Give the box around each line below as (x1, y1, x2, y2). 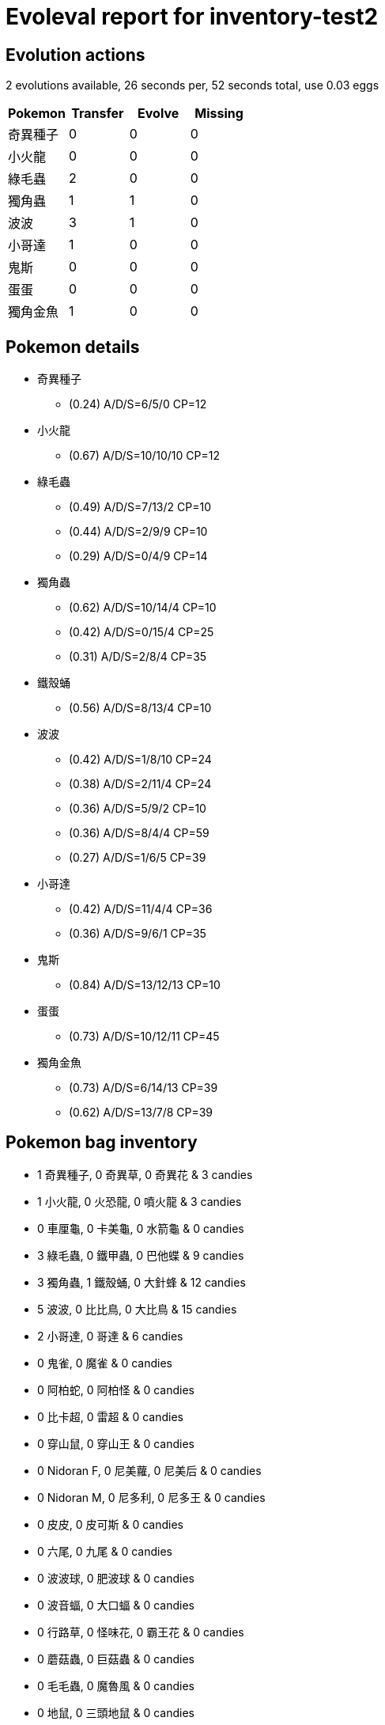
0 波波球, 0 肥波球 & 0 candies (37, 1571, 194, 1585)
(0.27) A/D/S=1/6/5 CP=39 (69, 851, 206, 865)
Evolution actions (6, 44, 145, 65)
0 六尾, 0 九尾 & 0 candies (37, 1544, 172, 1558)
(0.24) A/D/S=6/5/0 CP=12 (69, 397, 207, 411)
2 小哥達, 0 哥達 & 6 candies (37, 1329, 183, 1343)
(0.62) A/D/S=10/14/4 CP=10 (69, 601, 217, 615)
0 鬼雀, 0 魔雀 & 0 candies (37, 1355, 172, 1370)
